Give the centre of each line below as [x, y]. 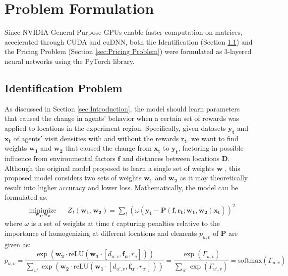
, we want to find [213, 138]
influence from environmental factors [60, 158]
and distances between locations [171, 158]
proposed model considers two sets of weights [73, 178]
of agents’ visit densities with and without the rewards [96, 138]
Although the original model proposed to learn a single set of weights [110, 168]
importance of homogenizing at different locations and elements [101, 233]
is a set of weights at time [70, 223]
